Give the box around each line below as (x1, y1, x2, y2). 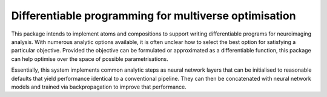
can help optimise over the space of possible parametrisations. (11, 55, 169, 63)
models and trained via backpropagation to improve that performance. (11, 83, 187, 90)
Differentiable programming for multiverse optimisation (11, 9, 296, 22)
